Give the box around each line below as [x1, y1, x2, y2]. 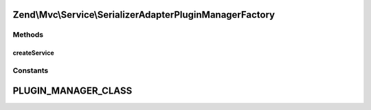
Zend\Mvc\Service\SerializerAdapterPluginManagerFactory [12, 9, 275, 20]
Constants [12, 66, 49, 75]
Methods [12, 30, 44, 40]
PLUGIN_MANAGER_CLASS [12, 85, 133, 96]
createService [12, 49, 54, 57]
